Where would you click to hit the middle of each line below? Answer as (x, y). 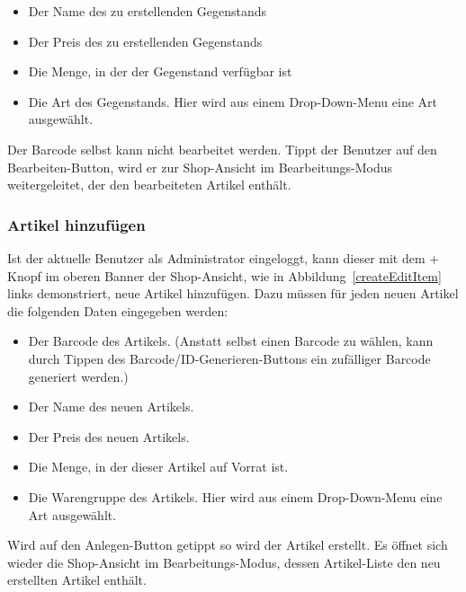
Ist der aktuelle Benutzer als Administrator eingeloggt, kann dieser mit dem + (224, 257)
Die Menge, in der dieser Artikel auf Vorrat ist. (158, 467)
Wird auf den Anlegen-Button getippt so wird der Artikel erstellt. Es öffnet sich (228, 545)
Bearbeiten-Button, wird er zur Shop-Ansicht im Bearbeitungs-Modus (200, 167)
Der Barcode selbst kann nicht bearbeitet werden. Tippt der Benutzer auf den (222, 149)
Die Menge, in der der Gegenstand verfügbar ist (160, 71)
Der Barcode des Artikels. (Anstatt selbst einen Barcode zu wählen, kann (231, 341)
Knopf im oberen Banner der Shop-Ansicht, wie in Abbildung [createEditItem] (224, 275)
